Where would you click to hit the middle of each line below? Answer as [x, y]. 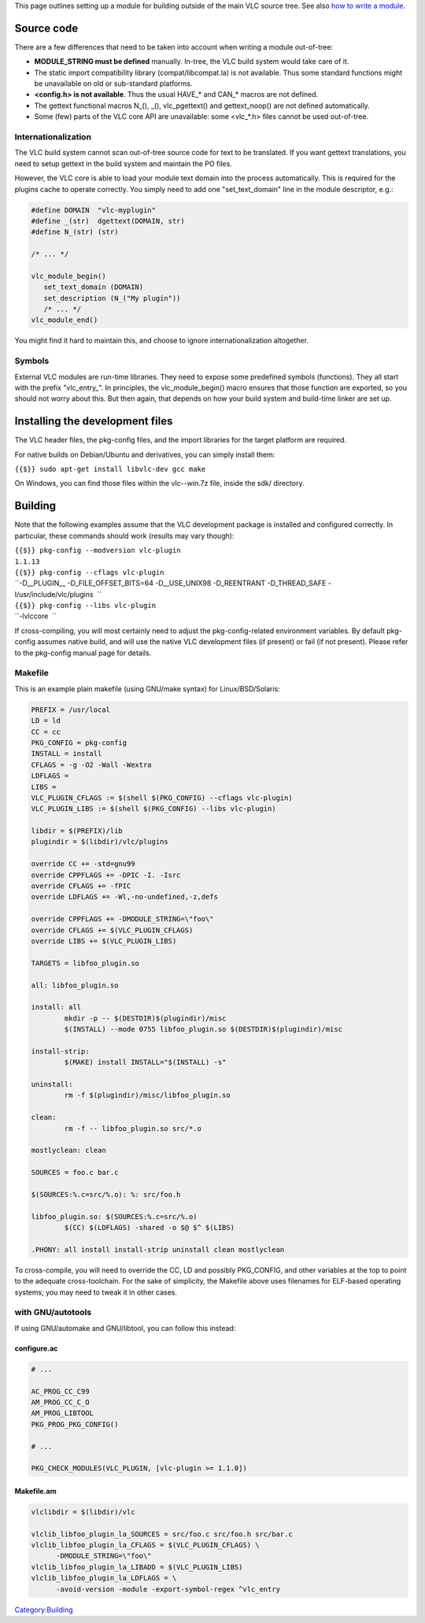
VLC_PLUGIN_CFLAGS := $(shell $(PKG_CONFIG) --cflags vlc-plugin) [162, 798]
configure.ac [36, 1348]
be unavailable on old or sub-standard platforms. [113, 83]
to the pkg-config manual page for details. [83, 653]
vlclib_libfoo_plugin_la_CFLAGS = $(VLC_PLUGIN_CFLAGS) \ [145, 1545]
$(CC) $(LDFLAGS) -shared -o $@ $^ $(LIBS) [150, 1228]
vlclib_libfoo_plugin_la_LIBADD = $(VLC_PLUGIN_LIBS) [137, 1567]
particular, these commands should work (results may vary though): [124, 535]
